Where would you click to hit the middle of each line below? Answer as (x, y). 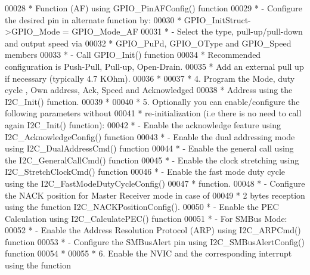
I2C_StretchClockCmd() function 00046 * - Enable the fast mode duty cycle (145, 172)
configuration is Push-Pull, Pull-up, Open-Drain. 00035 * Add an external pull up (154, 66)
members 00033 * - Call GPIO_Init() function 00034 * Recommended (133, 55)
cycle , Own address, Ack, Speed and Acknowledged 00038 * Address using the (149, 90)
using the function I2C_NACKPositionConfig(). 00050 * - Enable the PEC (142, 207)
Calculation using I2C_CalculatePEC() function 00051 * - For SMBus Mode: (146, 218)
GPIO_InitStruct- (217, 19)
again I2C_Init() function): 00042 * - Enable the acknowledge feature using (143, 124)
